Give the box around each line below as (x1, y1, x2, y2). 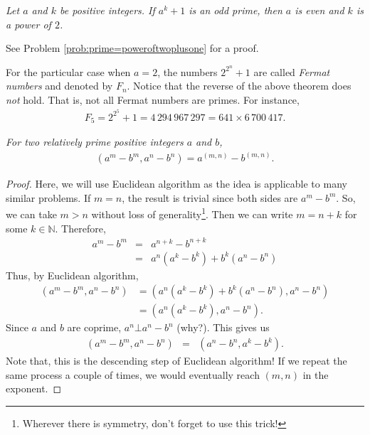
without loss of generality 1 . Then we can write (91, 205, 293, 222)
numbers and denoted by (6, 78, 113, 93)
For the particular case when (6, 64, 131, 79)
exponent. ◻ (6, 381, 62, 396)
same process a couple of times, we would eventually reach (6, 367, 260, 382)
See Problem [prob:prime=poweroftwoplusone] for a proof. (6, 41, 259, 55)
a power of (6, 16, 51, 31)
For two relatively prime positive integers (6, 134, 184, 149)
